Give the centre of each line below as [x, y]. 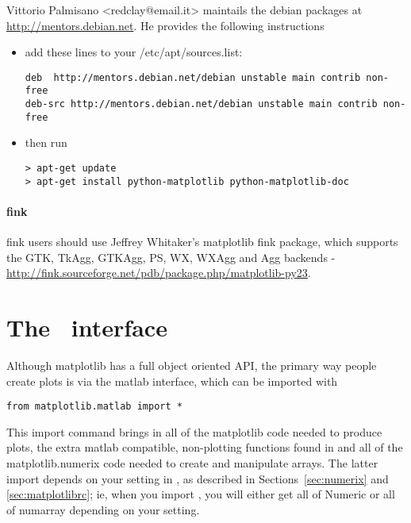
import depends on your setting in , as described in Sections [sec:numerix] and [198, 478]
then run [46, 142]
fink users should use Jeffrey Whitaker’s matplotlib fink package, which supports [202, 242]
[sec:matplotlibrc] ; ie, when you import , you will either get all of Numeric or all [201, 494]
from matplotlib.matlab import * [94, 407]
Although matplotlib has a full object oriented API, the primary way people [192, 365]
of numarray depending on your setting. [103, 509]
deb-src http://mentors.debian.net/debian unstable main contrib [201, 104]
